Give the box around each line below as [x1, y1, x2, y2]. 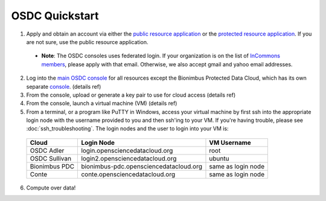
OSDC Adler [30, 146, 65, 155]
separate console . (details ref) [26, 83, 101, 90]
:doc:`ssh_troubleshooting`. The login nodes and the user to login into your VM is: [26, 125, 229, 132]
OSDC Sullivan [30, 154, 72, 162]
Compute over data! [26, 184, 76, 191]
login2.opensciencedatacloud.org [81, 154, 177, 162]
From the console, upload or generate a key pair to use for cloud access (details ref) [26, 91, 236, 98]
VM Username [209, 138, 252, 147]
